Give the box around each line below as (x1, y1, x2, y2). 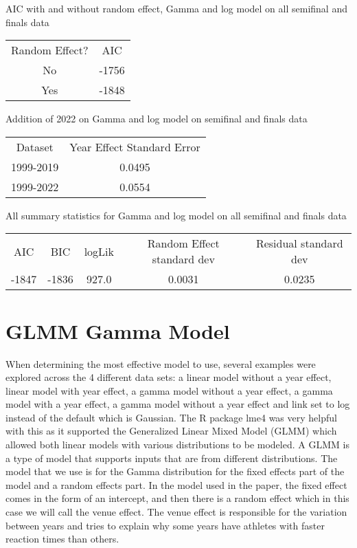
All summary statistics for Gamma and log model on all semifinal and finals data (5, 208, 347, 222)
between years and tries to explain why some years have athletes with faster (5, 518, 325, 532)
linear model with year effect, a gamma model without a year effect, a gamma (5, 383, 333, 397)
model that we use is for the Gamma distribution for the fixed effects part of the (5, 464, 345, 479)
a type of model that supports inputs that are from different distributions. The (5, 450, 338, 465)
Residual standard (255, 235, 343, 252)
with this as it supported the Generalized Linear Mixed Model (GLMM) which (5, 424, 337, 438)
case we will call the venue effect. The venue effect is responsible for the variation (5, 505, 347, 519)
